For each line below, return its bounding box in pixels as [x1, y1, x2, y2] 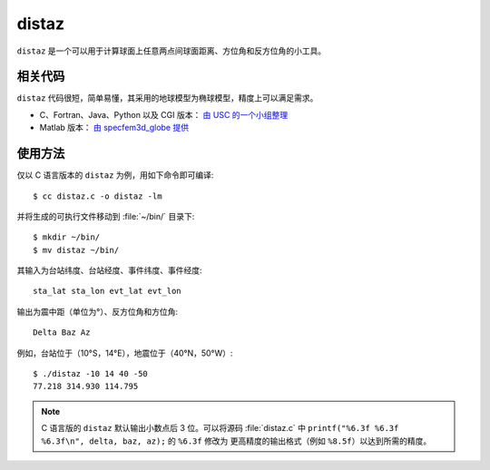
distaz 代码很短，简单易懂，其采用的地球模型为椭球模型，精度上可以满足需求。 [16, 93, 318, 103]
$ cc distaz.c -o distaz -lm [33, 191, 162, 201]
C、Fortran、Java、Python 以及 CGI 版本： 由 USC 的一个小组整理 [39, 109, 289, 120]
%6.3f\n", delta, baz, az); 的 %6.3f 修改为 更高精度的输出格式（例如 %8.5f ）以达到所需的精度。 [41, 436, 432, 446]
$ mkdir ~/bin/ [33, 232, 101, 242]
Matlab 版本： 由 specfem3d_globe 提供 [39, 122, 190, 133]
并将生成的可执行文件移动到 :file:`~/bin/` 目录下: [16, 211, 195, 221]
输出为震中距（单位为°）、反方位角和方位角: [16, 306, 179, 317]
